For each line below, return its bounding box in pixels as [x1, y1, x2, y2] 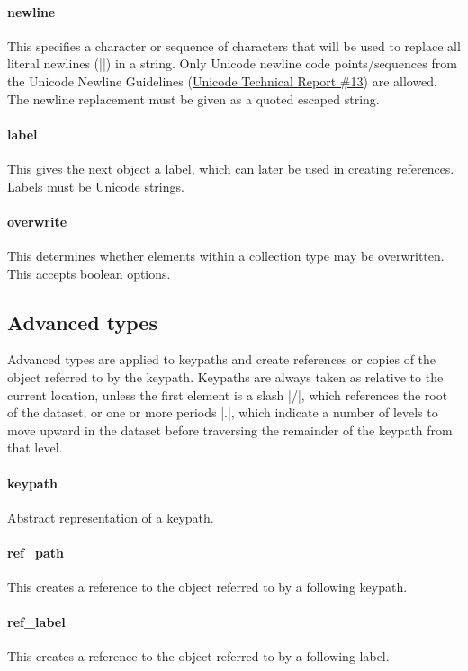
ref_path [7, 542, 65, 561]
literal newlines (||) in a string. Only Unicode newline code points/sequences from [7, 54, 457, 73]
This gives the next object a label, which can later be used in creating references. [7, 158, 454, 177]
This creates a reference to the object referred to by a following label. [7, 647, 390, 666]
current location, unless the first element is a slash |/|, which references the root [7, 385, 448, 404]
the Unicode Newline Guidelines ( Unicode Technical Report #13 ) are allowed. [7, 71, 438, 90]
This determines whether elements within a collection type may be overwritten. [7, 246, 445, 264]
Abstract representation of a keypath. [7, 507, 214, 526]
